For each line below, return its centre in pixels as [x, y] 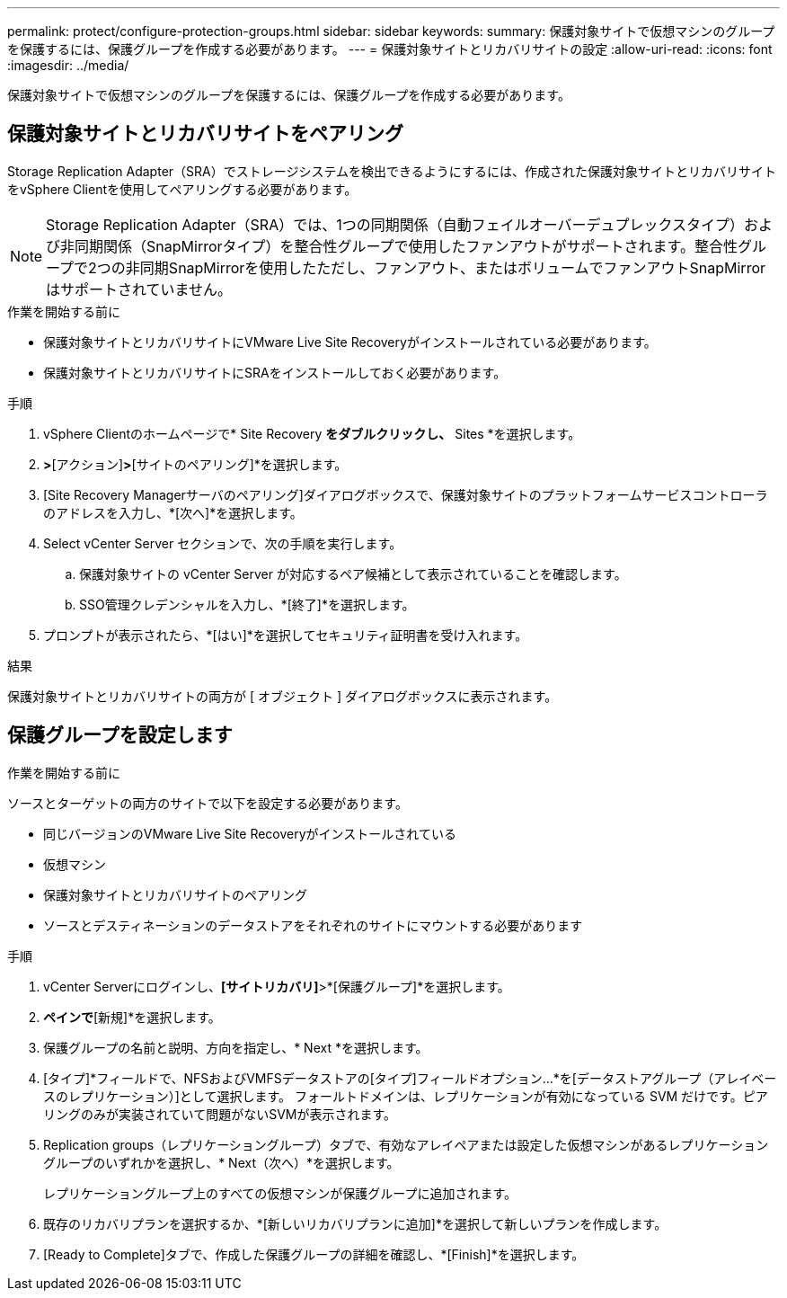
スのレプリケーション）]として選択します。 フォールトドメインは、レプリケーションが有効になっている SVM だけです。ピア [406, 1096]
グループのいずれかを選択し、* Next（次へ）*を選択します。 [221, 1162]
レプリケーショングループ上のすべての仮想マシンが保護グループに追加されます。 [280, 1193]
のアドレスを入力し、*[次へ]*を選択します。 [173, 512]
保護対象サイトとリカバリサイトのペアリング [175, 894]
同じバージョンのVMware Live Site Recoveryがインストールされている [250, 833]
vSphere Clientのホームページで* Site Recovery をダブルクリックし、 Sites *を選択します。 [312, 433]
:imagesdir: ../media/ [68, 65]
